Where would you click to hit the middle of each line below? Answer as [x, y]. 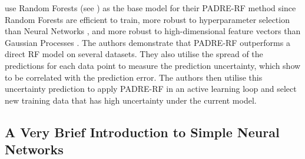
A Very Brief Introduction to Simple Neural [142, 132]
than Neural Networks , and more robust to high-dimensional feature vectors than [153, 31]
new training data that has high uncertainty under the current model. [131, 100]
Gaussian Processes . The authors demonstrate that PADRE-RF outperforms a [147, 42]
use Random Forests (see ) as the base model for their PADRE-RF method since [150, 8]
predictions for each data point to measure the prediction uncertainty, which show [153, 65]
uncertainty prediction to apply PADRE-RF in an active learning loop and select [151, 89]
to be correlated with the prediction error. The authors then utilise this [134, 77]
